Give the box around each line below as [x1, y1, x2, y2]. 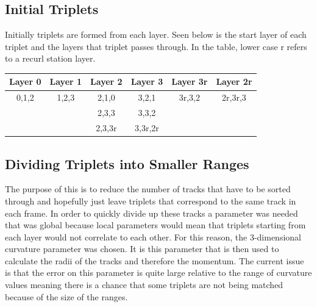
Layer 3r [171, 75, 208, 88]
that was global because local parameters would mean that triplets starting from [5, 219, 306, 231]
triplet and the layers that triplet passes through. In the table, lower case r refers [5, 40, 307, 52]
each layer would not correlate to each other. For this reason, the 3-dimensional [5, 230, 301, 243]
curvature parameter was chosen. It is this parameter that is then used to [5, 242, 279, 255]
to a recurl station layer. [5, 52, 96, 65]
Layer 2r [216, 75, 252, 88]
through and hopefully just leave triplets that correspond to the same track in [5, 194, 296, 207]
